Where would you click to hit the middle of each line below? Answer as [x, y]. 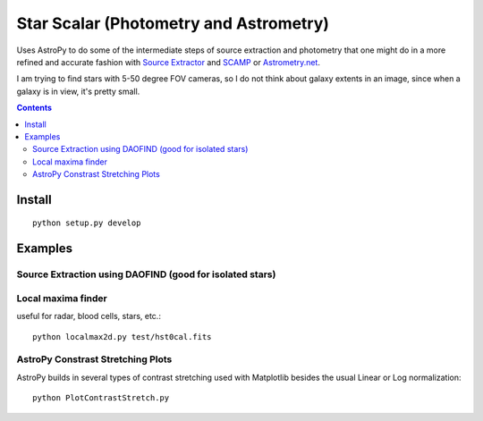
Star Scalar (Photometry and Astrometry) [173, 23]
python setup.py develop [87, 223]
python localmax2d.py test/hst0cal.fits [122, 337]
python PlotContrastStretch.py [101, 398]
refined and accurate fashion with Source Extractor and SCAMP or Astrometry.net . [169, 62]
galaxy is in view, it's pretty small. [78, 91]
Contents [34, 108]
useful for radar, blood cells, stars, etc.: [89, 316]
